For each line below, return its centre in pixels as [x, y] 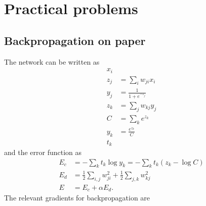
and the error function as [43, 152]
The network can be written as [52, 61]
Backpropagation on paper [75, 40]
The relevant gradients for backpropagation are [77, 198]
